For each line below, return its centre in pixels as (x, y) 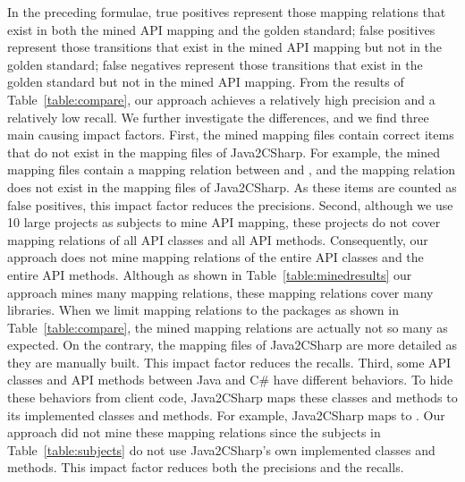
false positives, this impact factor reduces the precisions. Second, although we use (230, 204)
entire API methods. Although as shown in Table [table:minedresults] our (210, 274)
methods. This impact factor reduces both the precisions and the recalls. (206, 467)
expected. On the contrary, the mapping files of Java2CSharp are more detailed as (232, 345)
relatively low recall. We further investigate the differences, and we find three (218, 117)
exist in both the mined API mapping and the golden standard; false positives (221, 29)
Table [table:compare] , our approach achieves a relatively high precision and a (221, 99)
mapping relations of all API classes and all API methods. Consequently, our (218, 239)
